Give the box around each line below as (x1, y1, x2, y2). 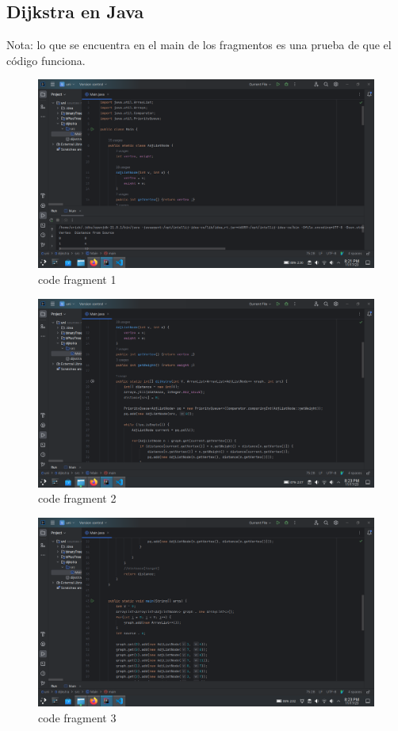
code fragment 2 (38, 490, 117, 507)
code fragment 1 (38, 271, 117, 288)
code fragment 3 (38, 709, 117, 725)
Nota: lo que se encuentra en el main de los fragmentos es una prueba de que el (6, 36, 392, 53)
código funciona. (6, 52, 86, 68)
